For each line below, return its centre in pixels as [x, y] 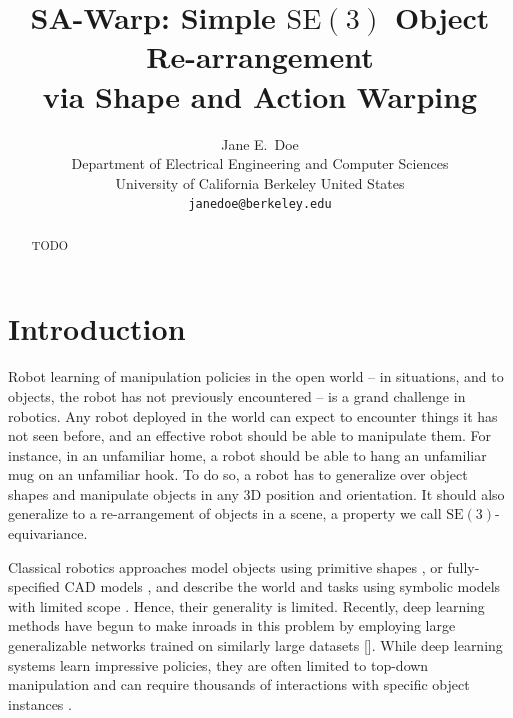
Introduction [97, 328]
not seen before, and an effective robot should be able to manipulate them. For [250, 435]
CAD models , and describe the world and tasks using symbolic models [282, 586]
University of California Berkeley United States [260, 182]
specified [34, 586]
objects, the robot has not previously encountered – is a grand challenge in [237, 395]
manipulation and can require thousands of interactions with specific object [239, 684]
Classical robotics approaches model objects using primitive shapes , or [225, 566]
